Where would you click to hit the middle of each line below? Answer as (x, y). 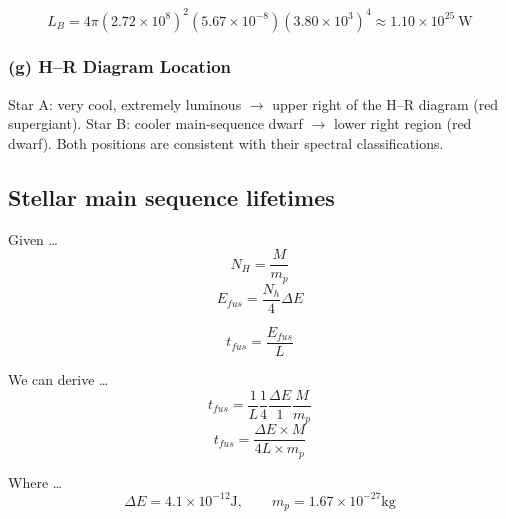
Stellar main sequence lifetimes (171, 196)
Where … (35, 481)
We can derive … (58, 378)
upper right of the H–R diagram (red (385, 103)
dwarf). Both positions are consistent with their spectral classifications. (226, 142)
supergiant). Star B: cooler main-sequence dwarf (155, 123)
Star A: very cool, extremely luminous (125, 103)
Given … (33, 238)
